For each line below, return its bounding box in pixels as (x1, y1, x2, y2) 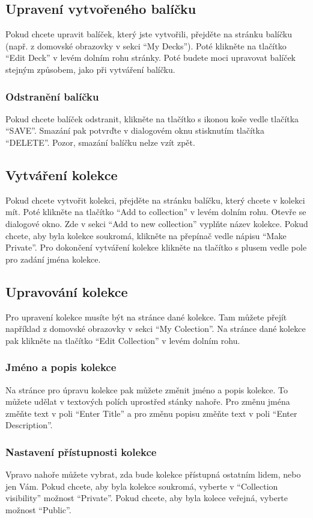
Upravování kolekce (5, 282, 128, 301)
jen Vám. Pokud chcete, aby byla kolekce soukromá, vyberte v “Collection (5, 479, 278, 492)
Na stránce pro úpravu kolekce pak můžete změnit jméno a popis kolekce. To (5, 383, 288, 396)
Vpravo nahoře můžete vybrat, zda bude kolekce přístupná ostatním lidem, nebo (5, 468, 301, 481)
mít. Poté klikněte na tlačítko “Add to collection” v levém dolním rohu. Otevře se (5, 205, 306, 218)
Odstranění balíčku (5, 89, 99, 104)
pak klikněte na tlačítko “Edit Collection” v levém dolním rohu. (5, 334, 240, 346)
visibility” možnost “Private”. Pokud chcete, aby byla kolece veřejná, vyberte (5, 491, 288, 504)
